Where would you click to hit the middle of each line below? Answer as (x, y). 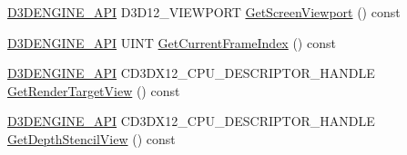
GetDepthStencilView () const (92, 138)
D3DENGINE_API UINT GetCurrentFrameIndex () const (172, 42)
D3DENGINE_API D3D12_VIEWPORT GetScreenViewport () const (204, 12)
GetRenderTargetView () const (94, 90)
